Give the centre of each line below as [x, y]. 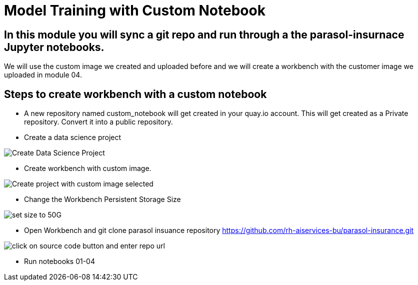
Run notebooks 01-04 [59, 261]
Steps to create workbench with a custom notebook [135, 94]
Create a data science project [73, 137]
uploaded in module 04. [43, 75]
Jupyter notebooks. [54, 47]
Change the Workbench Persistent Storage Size [102, 199]
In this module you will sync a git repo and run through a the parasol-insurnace [204, 34]
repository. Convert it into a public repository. [98, 122]
